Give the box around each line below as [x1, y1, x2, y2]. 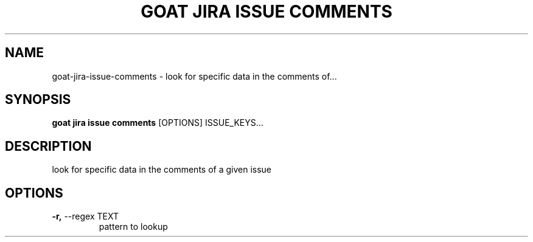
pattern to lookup [99, 221, 168, 232]
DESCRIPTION [5, 138, 92, 154]
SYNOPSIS [5, 92, 71, 108]
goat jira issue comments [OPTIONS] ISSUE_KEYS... [52, 117, 263, 128]
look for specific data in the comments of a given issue [52, 164, 272, 175]
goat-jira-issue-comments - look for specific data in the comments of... [52, 71, 337, 81]
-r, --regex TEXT [52, 211, 119, 222]
